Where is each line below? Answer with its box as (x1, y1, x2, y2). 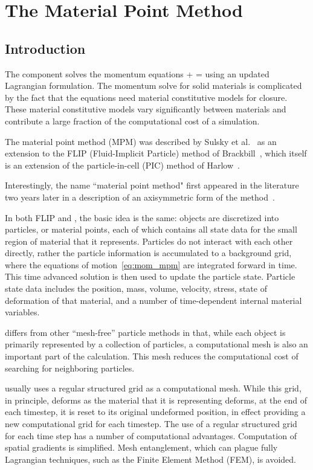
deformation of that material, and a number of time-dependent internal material (5, 294, 302, 306)
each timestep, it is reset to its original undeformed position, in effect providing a (5, 405, 306, 418)
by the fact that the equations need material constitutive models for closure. (5, 91, 288, 103)
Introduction (5, 39, 86, 57)
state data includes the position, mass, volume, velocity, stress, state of (5, 282, 267, 295)
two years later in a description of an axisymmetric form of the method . (5, 190, 275, 203)
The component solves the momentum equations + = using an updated (5, 67, 269, 80)
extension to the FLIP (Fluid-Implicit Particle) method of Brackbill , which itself (5, 147, 307, 159)
